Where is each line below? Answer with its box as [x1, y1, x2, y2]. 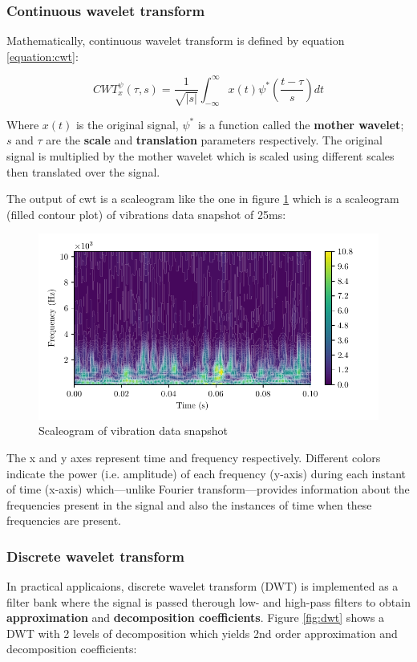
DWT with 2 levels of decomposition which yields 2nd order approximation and [6, 624, 398, 641]
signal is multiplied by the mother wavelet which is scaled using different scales [6, 148, 395, 164]
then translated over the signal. [6, 163, 160, 180]
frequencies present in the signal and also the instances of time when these [6, 496, 372, 513]
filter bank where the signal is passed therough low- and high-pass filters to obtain [6, 593, 411, 610]
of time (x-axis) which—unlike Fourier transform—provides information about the [6, 481, 410, 498]
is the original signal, [75, 116, 179, 132]
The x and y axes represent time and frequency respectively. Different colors [6, 449, 381, 465]
